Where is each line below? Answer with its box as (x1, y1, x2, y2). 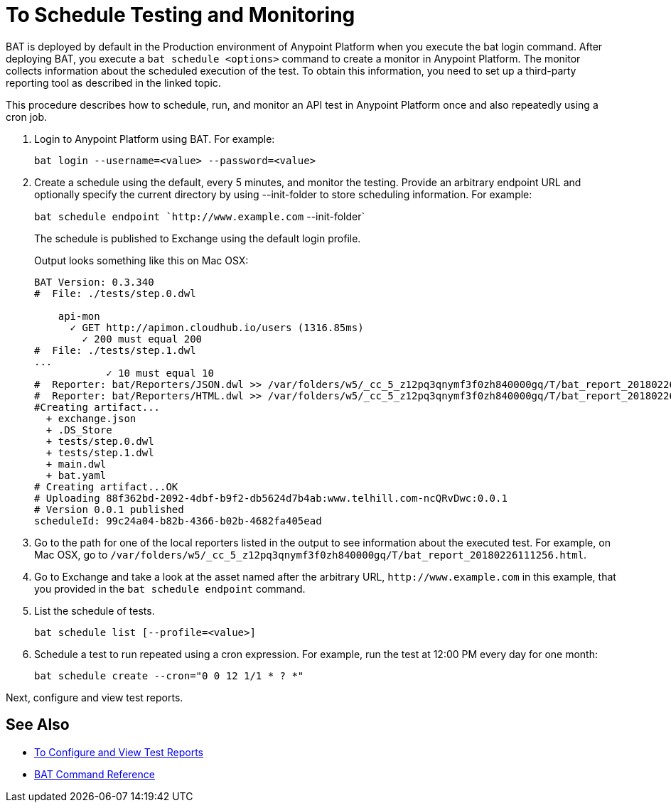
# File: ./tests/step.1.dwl (34, 344, 196, 356)
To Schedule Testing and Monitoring (6, 3, 355, 27)
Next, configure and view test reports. (6, 691, 183, 704)
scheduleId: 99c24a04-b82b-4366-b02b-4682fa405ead (34, 515, 322, 527)
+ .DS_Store (45, 424, 112, 436)
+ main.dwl (45, 458, 107, 470)
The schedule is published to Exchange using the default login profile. (34, 232, 361, 244)
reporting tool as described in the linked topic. (6, 76, 221, 89)
